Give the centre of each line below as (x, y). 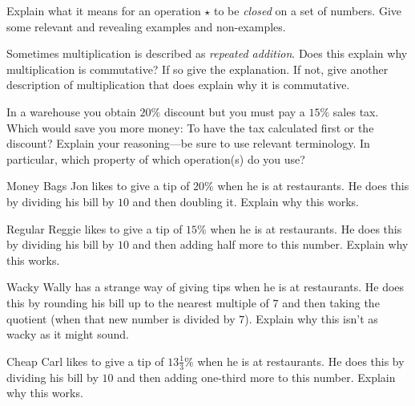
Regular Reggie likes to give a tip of (95, 228)
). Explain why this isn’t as (311, 318)
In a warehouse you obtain (71, 111)
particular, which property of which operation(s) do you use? (156, 158)
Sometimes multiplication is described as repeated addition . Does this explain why (207, 53)
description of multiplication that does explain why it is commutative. (178, 85)
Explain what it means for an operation (104, 10)
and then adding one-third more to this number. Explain (256, 377)
